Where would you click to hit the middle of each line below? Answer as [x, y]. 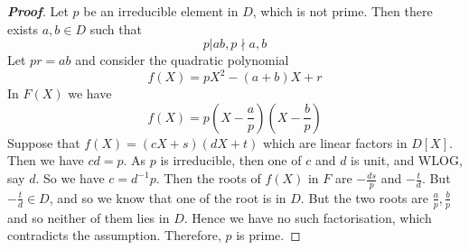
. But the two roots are [364, 197]
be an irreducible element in [161, 11]
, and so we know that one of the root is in [168, 197]
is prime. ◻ [268, 235]
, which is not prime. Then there [342, 11]
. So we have [70, 178]
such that [116, 28]
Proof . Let [38, 11]
